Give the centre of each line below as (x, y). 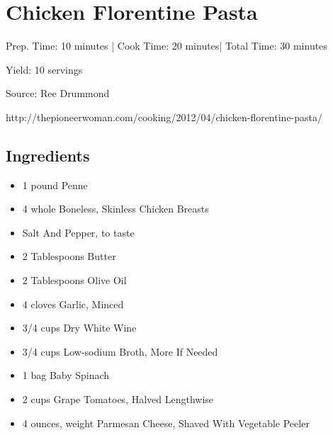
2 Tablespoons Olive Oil (74, 280)
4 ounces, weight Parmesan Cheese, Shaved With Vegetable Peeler (166, 423)
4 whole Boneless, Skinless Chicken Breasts (115, 209)
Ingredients (48, 155)
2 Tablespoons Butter (69, 256)
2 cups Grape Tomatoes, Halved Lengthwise (118, 399)
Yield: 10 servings (44, 69)
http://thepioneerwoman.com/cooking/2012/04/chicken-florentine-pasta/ (164, 117)
